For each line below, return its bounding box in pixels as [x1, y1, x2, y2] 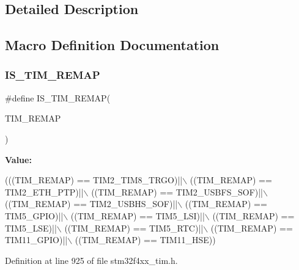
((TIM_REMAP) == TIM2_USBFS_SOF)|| [91, 185, 264, 198]
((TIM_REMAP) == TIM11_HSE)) [75, 233, 216, 246]
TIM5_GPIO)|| [5, 209, 64, 222]
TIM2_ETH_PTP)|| [5, 185, 84, 198]
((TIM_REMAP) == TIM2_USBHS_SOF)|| [5, 197, 178, 210]
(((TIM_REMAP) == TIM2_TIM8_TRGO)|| [5, 173, 183, 186]
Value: [5, 153, 32, 166]
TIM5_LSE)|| [5, 221, 57, 234]
